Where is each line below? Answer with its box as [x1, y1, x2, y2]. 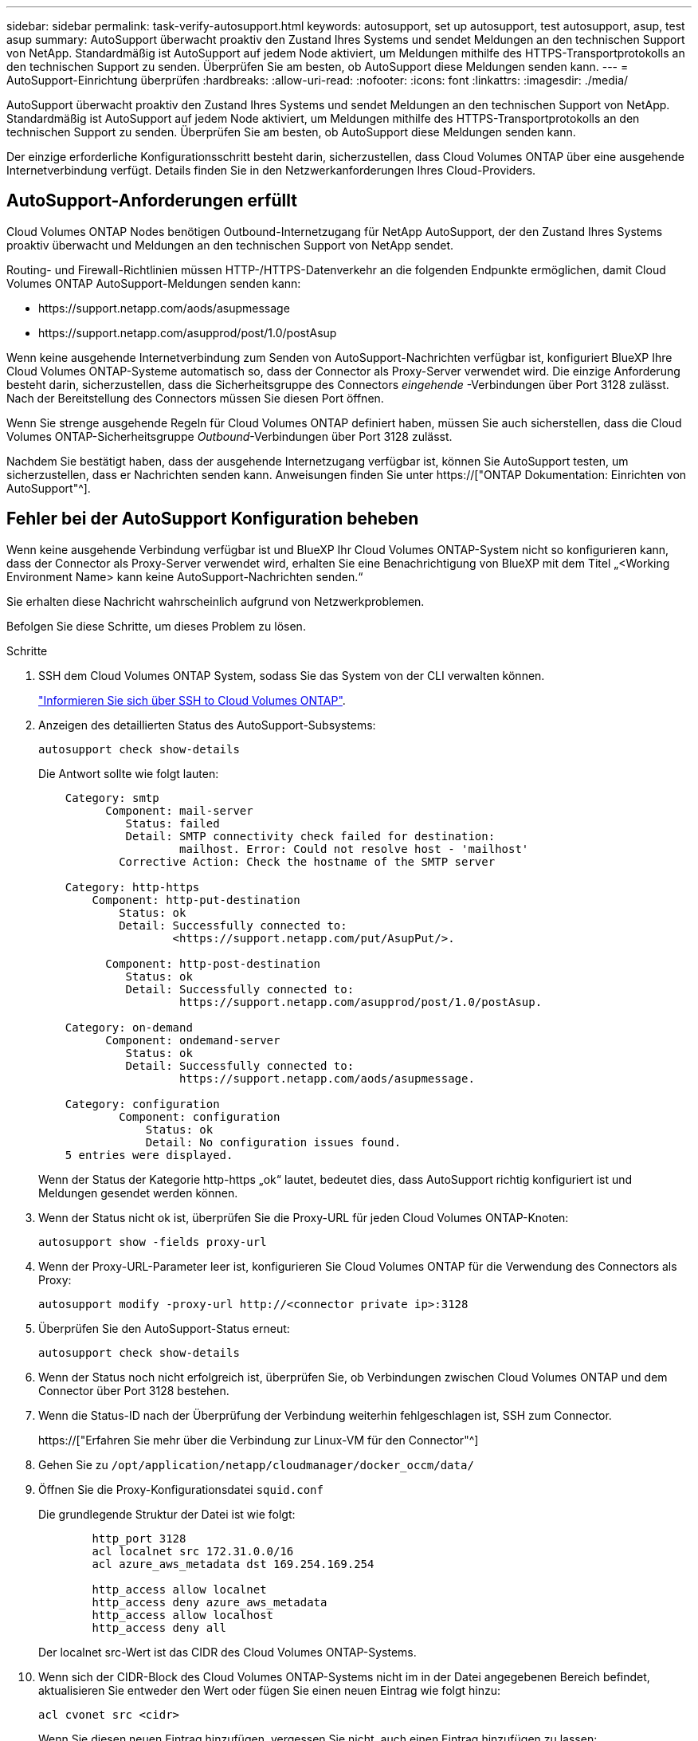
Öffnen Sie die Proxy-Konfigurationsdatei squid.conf [38, 1482, 324, 1496]
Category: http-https [65, 880, 200, 894]
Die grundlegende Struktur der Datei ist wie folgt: [38, 1507, 296, 1521]
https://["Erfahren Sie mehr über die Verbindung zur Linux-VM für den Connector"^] [38, 1432, 479, 1447]
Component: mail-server [105, 804, 253, 817]
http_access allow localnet [92, 1582, 267, 1596]
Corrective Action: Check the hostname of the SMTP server [119, 855, 496, 868]
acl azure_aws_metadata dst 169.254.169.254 [92, 1557, 374, 1570]
